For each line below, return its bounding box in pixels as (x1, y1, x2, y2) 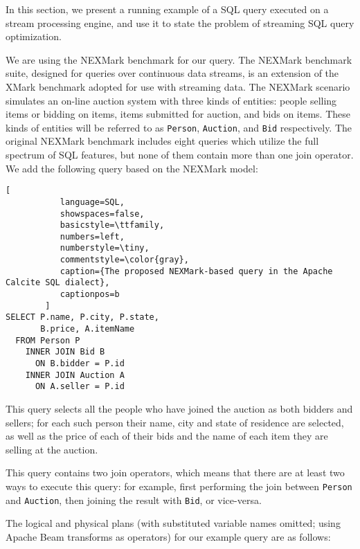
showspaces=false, (60, 208, 145, 219)
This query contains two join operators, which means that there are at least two (6, 465, 345, 480)
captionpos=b (60, 289, 120, 300)
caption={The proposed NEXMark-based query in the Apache (60, 266, 333, 276)
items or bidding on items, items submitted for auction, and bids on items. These (6, 107, 350, 121)
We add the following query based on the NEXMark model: (6, 161, 258, 175)
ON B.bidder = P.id (35, 359, 125, 369)
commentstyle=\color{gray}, (60, 255, 189, 265)
